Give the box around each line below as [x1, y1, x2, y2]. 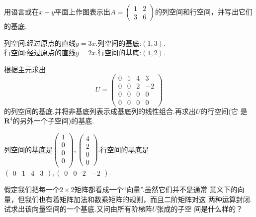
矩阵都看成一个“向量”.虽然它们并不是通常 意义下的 [74, 184, 238, 194]
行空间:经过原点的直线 [4, 47, 76, 58]
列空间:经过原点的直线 [4, 37, 76, 48]
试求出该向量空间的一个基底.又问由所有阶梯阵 [4, 204, 152, 214]
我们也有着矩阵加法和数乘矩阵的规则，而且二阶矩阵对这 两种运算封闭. [24, 194, 252, 204]
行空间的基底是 [100, 144, 149, 154]
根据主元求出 [4, 64, 46, 74]
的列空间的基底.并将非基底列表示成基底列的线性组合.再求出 [4, 106, 196, 116]
